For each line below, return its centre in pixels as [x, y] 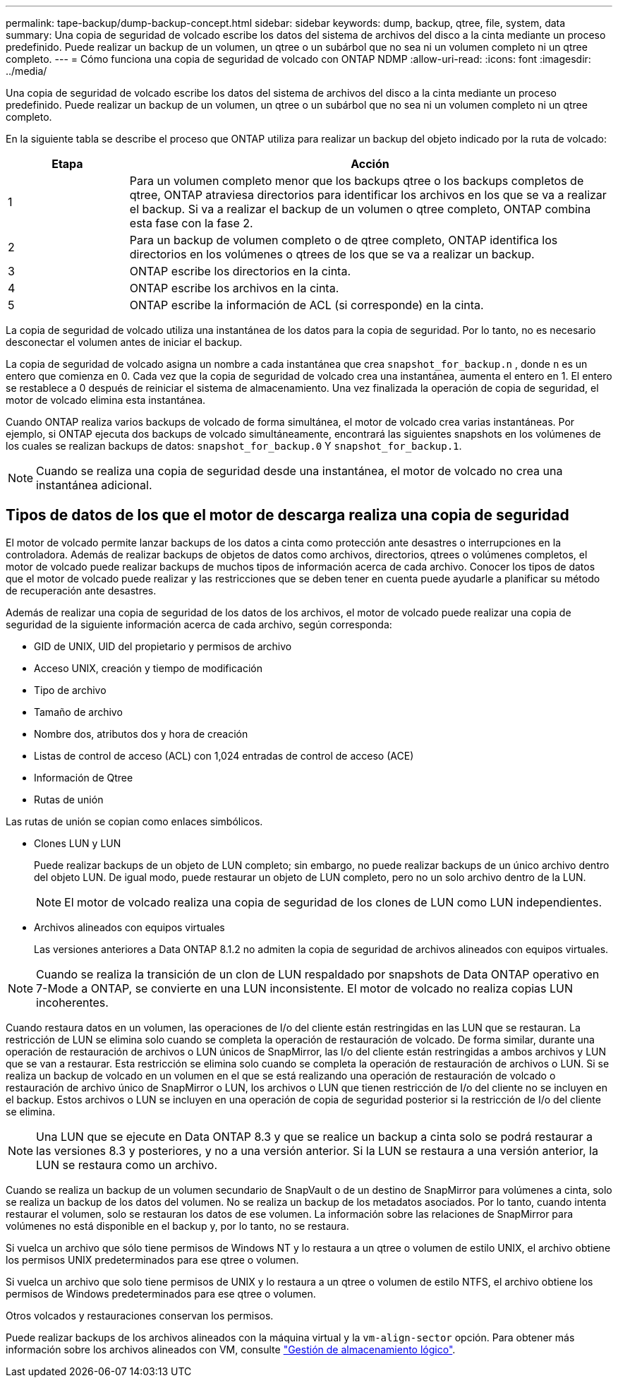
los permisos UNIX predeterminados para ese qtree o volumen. [152, 1259]
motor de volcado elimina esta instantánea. [106, 400]
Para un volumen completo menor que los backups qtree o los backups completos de [357, 181]
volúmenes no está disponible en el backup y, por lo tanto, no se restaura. [177, 1226]
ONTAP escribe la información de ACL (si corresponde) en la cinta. [307, 305]
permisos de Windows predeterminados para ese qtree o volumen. [161, 1293]
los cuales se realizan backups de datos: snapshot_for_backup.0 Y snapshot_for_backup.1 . [234, 446]
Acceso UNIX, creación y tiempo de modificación [148, 668]
